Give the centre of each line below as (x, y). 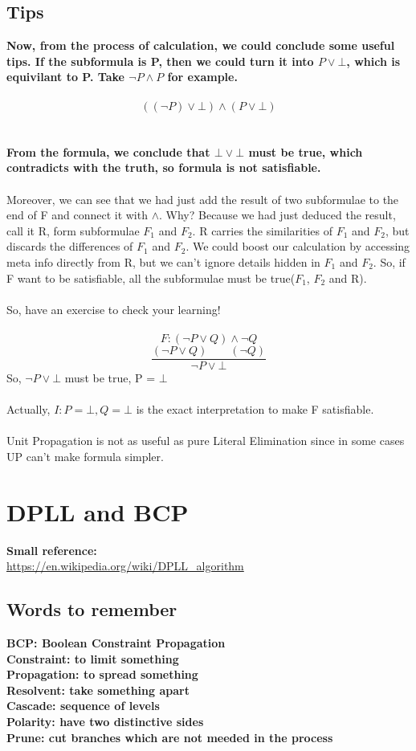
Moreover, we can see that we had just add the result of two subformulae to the (203, 199)
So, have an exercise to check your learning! (114, 309)
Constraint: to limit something (93, 658)
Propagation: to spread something (102, 674)
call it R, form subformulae (73, 230)
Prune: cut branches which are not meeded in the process (170, 737)
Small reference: (52, 550)
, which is (373, 61)
